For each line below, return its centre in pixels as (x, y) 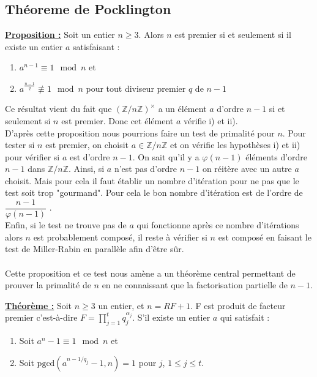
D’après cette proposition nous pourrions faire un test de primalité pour (140, 133)
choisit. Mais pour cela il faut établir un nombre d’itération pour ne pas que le (152, 180)
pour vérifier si (32, 156)
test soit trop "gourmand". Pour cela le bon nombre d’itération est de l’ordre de (154, 192)
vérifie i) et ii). (211, 120)
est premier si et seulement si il (233, 35)
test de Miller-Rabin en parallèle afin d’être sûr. (95, 249)
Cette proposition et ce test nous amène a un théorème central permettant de (150, 273)
